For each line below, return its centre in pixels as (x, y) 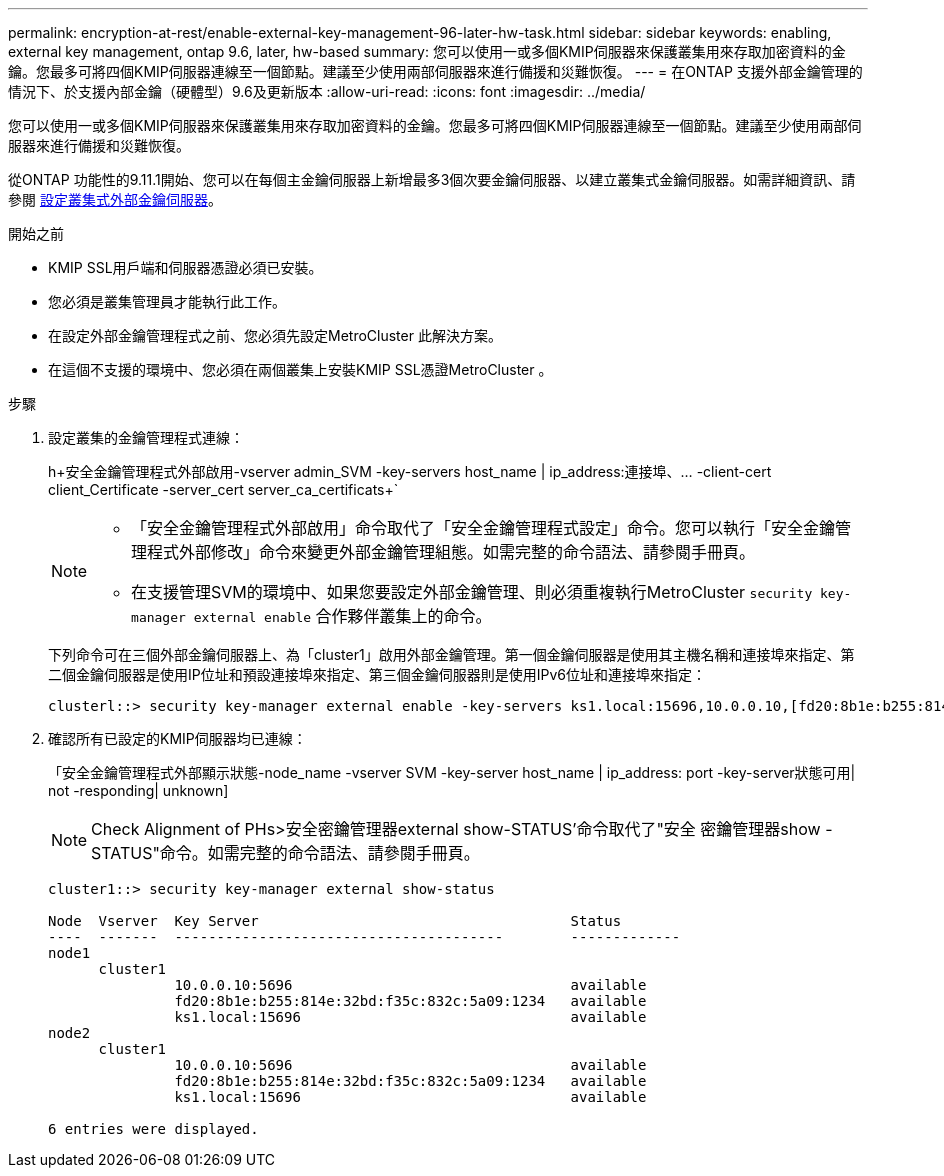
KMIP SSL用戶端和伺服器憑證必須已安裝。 (185, 267)
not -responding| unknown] (138, 790)
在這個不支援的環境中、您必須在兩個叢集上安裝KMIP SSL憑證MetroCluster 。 (300, 369)
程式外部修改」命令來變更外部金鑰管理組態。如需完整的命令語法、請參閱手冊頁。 (451, 552)
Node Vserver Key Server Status (335, 921)
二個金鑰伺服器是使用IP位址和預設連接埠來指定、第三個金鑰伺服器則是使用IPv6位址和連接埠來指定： (377, 674)
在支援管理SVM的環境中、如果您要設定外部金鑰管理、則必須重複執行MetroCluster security (472, 592)
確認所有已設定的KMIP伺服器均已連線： (177, 738)
